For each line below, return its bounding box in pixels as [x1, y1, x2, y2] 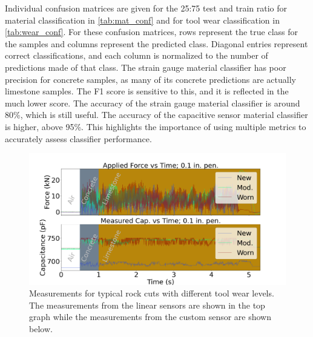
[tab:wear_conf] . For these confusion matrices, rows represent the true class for [5, 25, 298, 38]
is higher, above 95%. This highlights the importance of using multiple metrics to [5, 120, 306, 133]
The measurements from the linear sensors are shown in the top [29, 298, 265, 311]
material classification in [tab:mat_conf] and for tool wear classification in [5, 13, 280, 26]
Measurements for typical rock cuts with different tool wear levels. [29, 287, 274, 299]
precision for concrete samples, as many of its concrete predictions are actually [5, 73, 296, 85]
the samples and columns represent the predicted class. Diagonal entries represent [5, 37, 308, 50]
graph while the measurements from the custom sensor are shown [29, 310, 271, 323]
